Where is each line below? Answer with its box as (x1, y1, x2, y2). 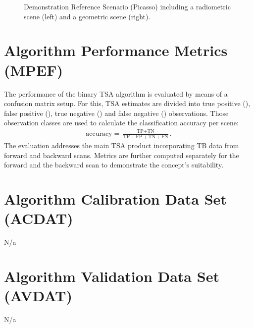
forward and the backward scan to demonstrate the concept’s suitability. (4, 160, 224, 170)
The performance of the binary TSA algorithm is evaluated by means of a (4, 88, 228, 99)
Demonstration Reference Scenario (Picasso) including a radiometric (24, 1, 231, 11)
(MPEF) (4, 59, 63, 80)
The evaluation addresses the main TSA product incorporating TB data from (4, 140, 239, 151)
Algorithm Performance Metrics (4, 40, 228, 60)
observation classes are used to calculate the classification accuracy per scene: (4, 117, 239, 128)
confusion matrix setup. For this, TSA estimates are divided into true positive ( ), (4, 98, 251, 109)
